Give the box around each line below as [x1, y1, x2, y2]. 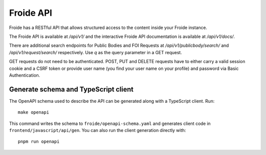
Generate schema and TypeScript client [9, 85, 134, 93]
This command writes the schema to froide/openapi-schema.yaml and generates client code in [9, 121, 211, 126]
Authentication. [9, 72, 40, 78]
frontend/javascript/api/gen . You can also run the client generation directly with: [9, 127, 186, 133]
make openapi [18, 110, 49, 115]
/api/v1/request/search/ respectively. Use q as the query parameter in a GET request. [9, 49, 182, 55]
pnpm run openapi [18, 139, 60, 145]
